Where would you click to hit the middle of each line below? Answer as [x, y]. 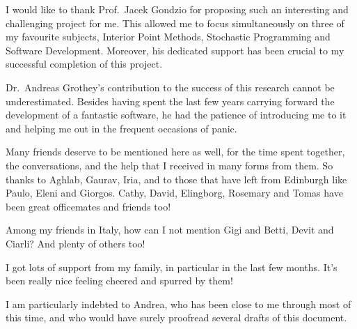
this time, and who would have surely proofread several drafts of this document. [176, 317]
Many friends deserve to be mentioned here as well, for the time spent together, [175, 152]
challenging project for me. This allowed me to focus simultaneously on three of [175, 23]
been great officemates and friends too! [88, 206]
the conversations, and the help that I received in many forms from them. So [169, 165]
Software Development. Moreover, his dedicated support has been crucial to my [175, 50]
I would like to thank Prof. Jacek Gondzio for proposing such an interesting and [177, 9]
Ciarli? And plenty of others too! [76, 243]
